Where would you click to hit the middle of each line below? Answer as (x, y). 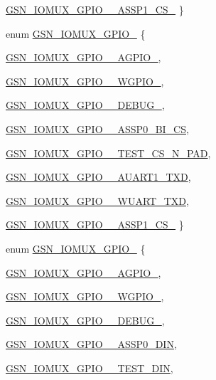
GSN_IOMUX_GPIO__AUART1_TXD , (98, 177)
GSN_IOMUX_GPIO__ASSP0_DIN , (91, 344)
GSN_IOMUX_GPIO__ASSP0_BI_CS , (97, 128)
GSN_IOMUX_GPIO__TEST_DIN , (90, 368)
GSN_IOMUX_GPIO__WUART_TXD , (97, 200)
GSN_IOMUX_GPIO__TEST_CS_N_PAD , (108, 153)
